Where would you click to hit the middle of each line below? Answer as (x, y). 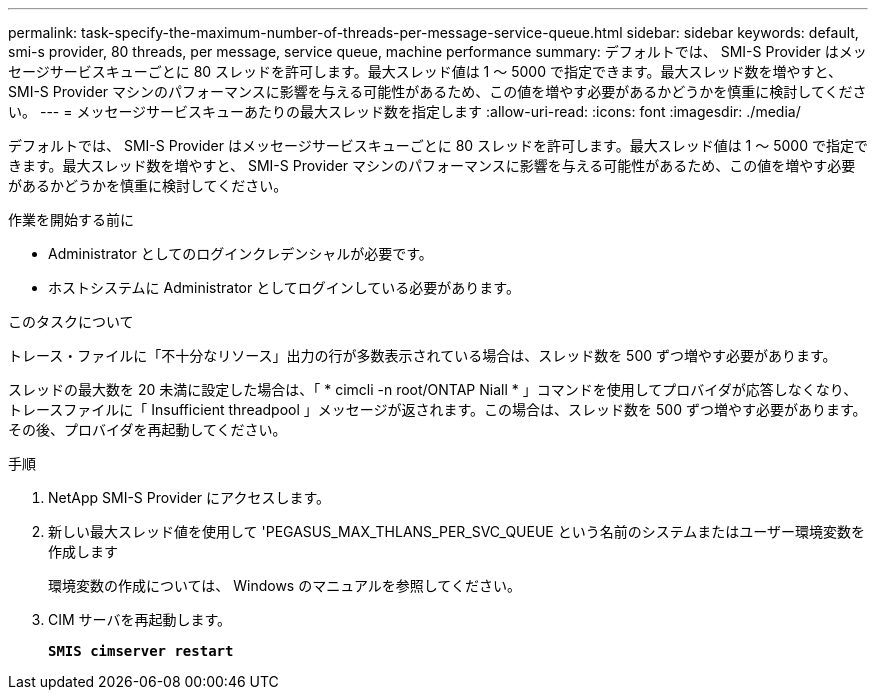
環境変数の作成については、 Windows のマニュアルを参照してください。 (284, 585)
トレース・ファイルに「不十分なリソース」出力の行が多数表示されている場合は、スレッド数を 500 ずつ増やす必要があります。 (422, 355)
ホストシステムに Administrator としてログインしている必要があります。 (284, 287)
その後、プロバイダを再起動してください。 (147, 429)
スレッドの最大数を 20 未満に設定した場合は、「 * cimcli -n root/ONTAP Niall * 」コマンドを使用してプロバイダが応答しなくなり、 (433, 389)
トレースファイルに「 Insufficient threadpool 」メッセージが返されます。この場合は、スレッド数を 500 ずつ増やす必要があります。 (437, 409)
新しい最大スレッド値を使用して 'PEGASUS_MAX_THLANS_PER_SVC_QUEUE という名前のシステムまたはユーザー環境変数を (456, 531)
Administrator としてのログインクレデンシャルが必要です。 (240, 253)
